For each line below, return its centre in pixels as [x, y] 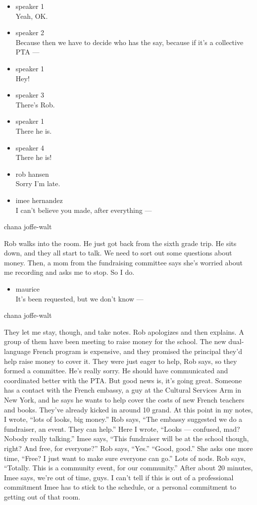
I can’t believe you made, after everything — [84, 210]
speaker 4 [30, 147]
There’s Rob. [35, 104]
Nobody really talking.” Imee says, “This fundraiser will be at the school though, [127, 438]
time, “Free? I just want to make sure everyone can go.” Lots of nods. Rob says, [125, 458]
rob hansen [32, 174]
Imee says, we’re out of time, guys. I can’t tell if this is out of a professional [119, 477]
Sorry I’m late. [38, 183]
